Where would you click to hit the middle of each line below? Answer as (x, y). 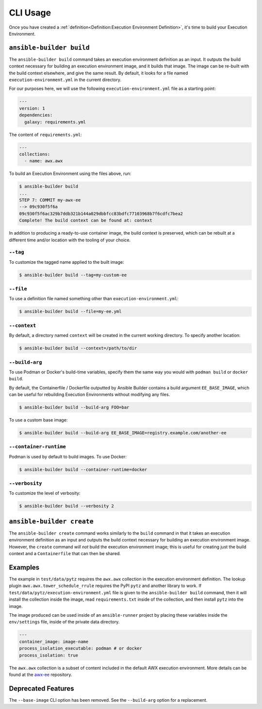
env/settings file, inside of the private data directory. (64, 622)
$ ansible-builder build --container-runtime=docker (83, 469)
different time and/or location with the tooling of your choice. (70, 240)
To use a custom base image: (38, 420)
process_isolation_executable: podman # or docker (81, 649)
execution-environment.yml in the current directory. (65, 80)
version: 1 (32, 108)
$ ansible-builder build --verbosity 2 (66, 506)
